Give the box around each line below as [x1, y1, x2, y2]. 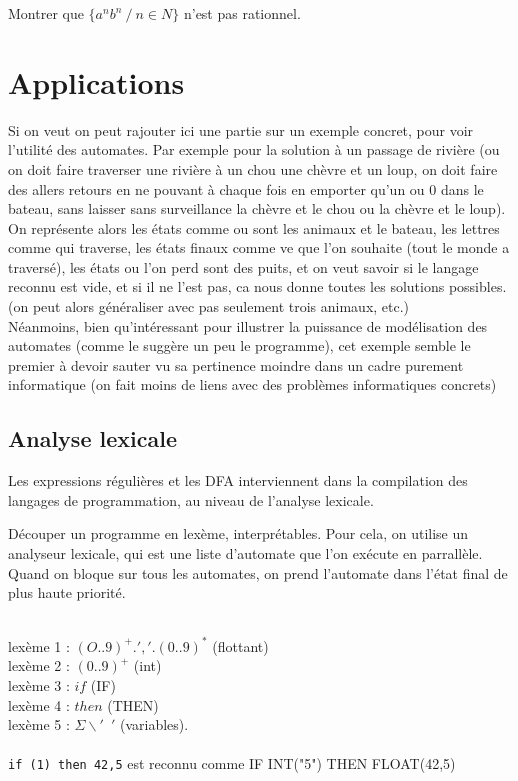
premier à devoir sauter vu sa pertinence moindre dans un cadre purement [8, 354, 464, 375]
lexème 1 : [8, 635, 70, 656]
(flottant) [212, 635, 269, 656]
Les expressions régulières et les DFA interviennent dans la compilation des [8, 470, 468, 491]
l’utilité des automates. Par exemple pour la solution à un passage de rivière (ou [8, 139, 500, 160]
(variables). [119, 714, 189, 735]
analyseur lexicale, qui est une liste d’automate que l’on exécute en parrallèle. [8, 543, 483, 564]
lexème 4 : [8, 694, 70, 715]
